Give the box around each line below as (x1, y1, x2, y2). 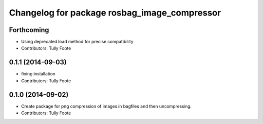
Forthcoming (9, 26, 49, 34)
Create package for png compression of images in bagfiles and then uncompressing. (21, 103, 192, 109)
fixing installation (21, 71, 56, 77)
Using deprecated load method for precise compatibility (21, 39, 133, 45)
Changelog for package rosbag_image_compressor (9, 7, 221, 18)
